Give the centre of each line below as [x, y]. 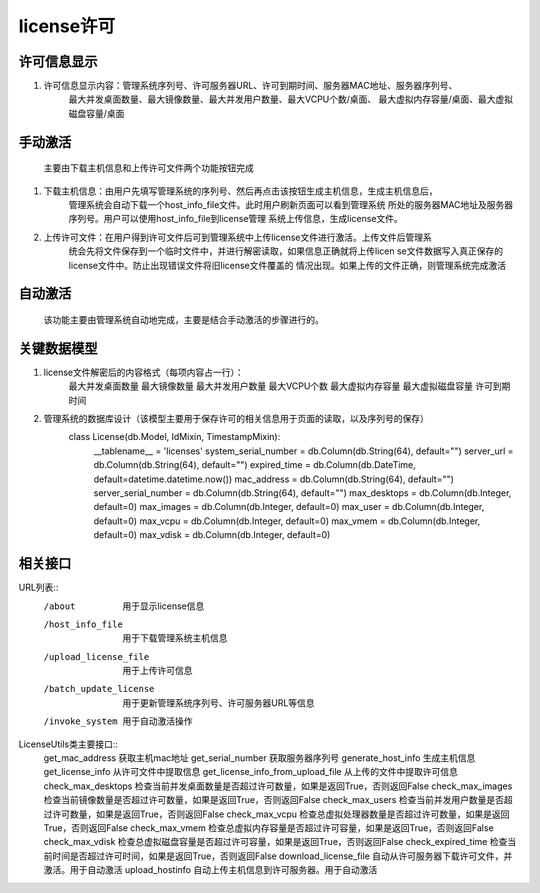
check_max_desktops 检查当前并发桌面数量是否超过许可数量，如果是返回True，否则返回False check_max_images [278, 786]
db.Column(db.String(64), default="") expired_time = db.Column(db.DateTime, [255, 465]
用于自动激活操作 [157, 721]
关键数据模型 [58, 348]
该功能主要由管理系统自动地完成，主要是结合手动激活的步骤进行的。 [183, 319]
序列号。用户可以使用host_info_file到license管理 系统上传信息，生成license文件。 [236, 219]
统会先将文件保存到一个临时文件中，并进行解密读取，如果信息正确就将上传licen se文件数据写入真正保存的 [286, 251]
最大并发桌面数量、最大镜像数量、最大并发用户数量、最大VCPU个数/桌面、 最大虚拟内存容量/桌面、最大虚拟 [291, 99]
